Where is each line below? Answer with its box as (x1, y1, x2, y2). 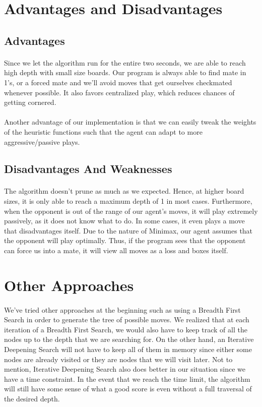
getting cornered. (4, 97, 56, 107)
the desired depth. (4, 393, 60, 403)
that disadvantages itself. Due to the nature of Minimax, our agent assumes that (4, 225, 253, 236)
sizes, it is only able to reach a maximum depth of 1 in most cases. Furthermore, (4, 196, 252, 206)
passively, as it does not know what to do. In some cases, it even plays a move (4, 215, 245, 226)
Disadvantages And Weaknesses (4, 161, 172, 177)
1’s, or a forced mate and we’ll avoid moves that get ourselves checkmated (4, 77, 232, 87)
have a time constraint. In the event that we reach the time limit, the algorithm (4, 373, 250, 384)
